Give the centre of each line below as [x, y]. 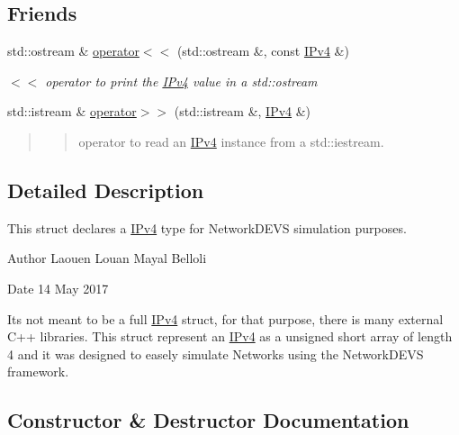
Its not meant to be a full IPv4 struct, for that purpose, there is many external [225, 318]
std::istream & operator [72, 111]
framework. [38, 372]
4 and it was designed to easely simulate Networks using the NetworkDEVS [216, 353]
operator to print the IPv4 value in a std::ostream [181, 81]
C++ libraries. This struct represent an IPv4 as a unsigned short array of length [230, 336]
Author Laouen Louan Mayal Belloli [107, 258]
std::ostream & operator [73, 51]
